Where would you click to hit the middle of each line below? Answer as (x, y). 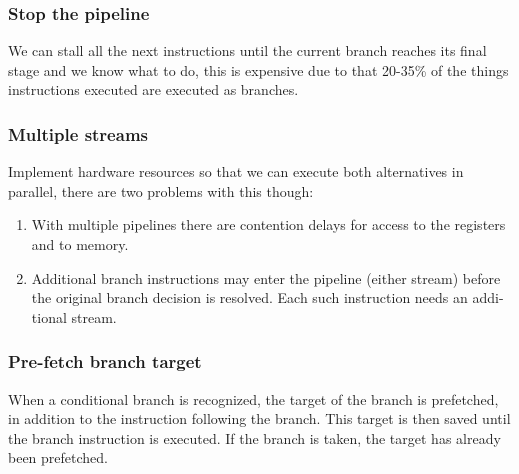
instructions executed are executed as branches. (153, 89)
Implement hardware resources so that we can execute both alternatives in (236, 171)
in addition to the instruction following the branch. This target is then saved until (259, 418)
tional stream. (74, 316)
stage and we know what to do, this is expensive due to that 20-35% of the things (258, 69)
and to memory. (80, 244)
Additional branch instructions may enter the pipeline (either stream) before (266, 277)
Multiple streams (78, 133)
